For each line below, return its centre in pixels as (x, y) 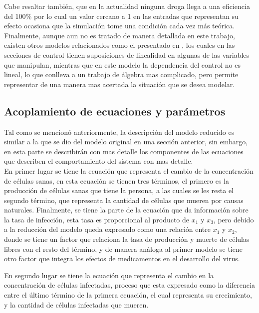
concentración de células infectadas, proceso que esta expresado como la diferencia (129, 285)
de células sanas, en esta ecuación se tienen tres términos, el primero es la (117, 180)
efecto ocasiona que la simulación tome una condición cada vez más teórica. (120, 26)
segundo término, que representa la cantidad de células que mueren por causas (124, 200)
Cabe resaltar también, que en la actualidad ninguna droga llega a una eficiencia (127, 6)
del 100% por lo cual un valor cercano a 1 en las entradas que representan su (121, 16)
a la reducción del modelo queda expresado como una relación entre (107, 229)
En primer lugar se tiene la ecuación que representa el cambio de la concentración (129, 170)
